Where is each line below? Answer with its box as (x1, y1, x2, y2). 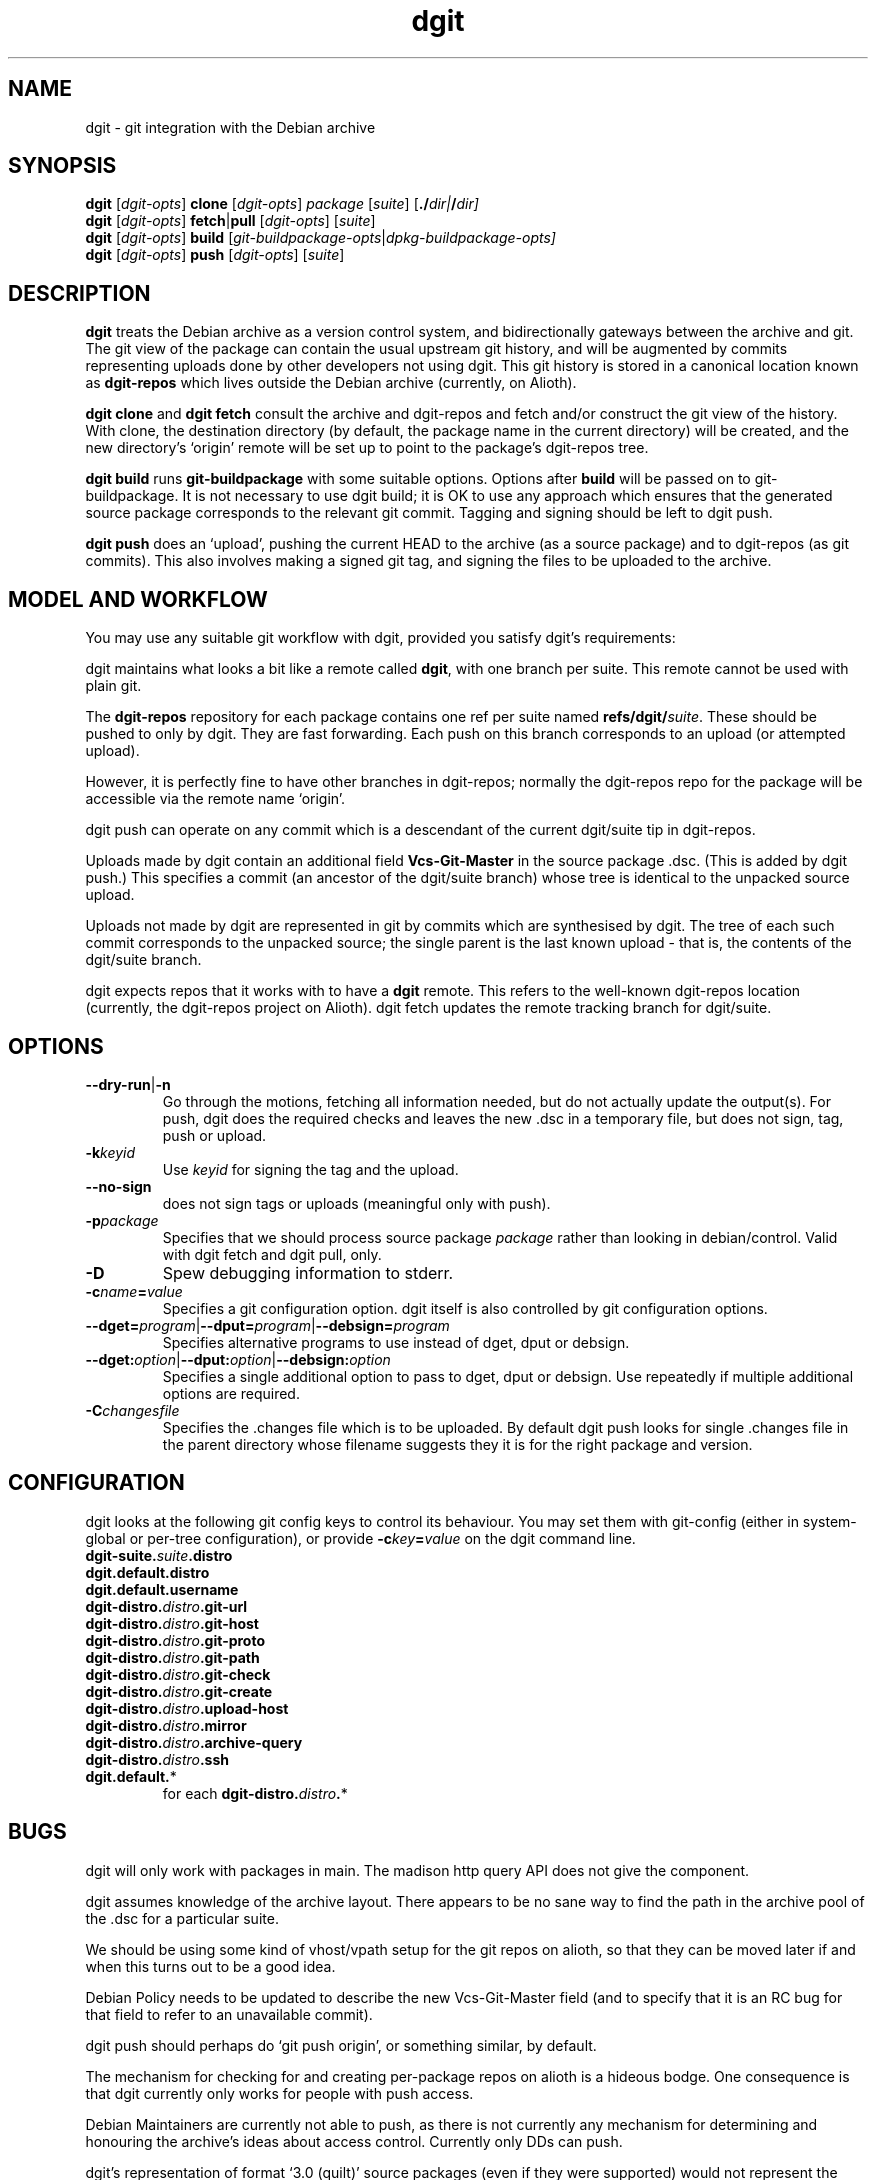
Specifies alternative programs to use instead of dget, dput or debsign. (162, 1333, 630, 1351)
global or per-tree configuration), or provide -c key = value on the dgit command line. (85, 1529, 636, 1547)
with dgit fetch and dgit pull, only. (162, 1245, 382, 1263)
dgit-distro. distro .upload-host (85, 1699, 289, 1717)
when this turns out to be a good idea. (85, 1957, 336, 1975)
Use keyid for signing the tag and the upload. (162, 1160, 459, 1178)
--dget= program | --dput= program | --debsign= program (85, 1316, 450, 1334)
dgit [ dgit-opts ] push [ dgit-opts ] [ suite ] (85, 246, 345, 264)
